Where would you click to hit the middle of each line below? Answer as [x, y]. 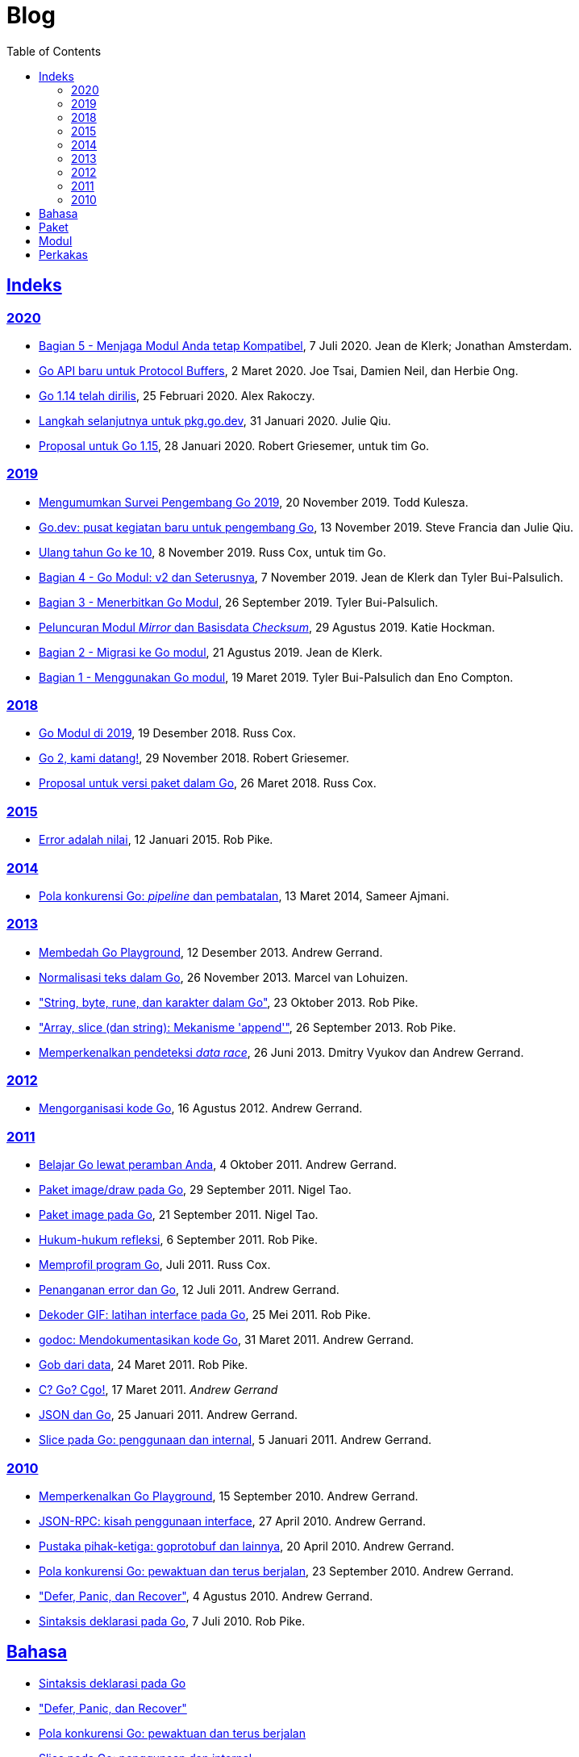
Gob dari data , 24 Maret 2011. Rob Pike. [144, 1365]
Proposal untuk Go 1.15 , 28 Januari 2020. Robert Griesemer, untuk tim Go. [234, 445]
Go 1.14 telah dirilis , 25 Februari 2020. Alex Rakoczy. [177, 395]
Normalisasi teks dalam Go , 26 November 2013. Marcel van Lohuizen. [223, 977]
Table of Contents [54, 51]
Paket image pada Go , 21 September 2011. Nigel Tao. [179, 1215]
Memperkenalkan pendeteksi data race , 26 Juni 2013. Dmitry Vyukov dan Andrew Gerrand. [281, 1052]
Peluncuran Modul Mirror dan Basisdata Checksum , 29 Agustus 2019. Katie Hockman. [267, 627]
